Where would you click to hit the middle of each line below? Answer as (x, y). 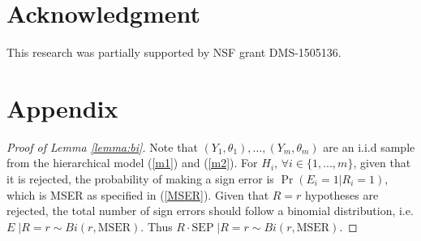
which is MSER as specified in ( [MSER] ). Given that (138, 194)
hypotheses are (342, 194)
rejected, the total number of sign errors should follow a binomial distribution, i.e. (210, 211)
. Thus (157, 226)
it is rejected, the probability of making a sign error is (140, 179)
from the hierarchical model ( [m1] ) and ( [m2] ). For (132, 163)
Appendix (62, 108)
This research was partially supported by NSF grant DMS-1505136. (174, 52)
